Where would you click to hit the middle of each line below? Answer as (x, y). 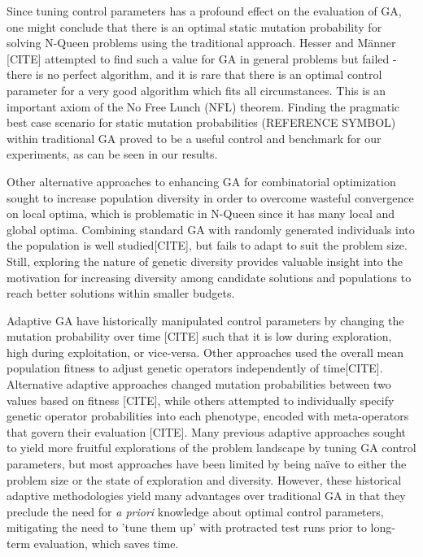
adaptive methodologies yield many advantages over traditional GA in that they (206, 496)
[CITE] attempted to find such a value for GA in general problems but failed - (202, 58)
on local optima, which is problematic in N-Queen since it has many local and (201, 213)
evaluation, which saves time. (106, 543)
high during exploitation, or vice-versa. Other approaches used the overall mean (205, 352)
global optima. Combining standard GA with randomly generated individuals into (211, 229)
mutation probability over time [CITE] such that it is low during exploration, (199, 336)
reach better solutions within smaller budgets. (121, 293)
